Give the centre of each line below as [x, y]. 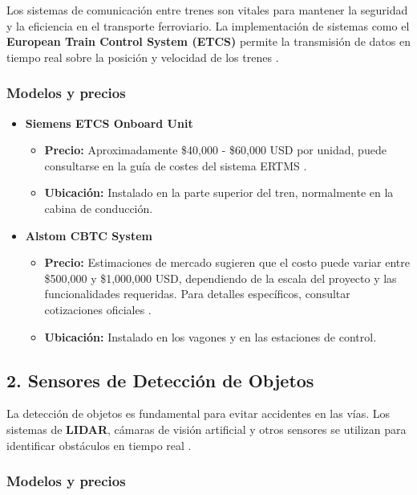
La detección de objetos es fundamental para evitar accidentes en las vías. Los [198, 413]
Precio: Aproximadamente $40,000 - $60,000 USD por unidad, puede [215, 150]
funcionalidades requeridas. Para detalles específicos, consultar [197, 294]
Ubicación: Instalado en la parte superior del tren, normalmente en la [219, 192]
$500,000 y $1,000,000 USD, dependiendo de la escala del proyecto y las [221, 278]
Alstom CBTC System [89, 235]
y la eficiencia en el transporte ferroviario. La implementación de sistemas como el [208, 25]
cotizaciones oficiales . [98, 309]
